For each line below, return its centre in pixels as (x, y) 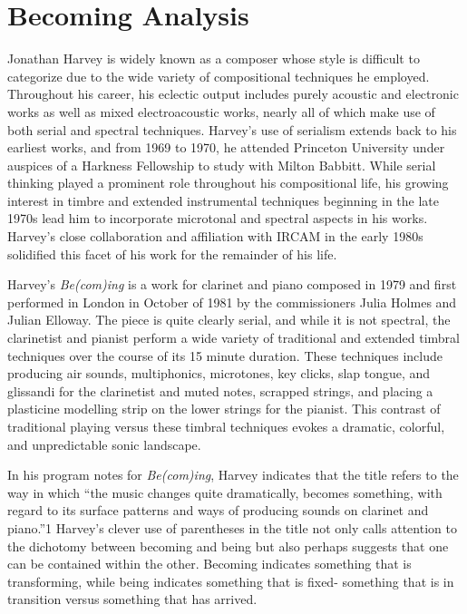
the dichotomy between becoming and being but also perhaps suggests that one (228, 546)
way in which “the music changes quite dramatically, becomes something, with (225, 492)
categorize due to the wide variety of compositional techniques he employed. (219, 76)
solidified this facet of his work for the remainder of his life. (172, 253)
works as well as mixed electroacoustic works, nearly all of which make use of (221, 111)
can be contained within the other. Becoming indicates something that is (209, 564)
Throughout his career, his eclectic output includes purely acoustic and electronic (233, 94)
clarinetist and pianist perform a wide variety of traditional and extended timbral (233, 338)
